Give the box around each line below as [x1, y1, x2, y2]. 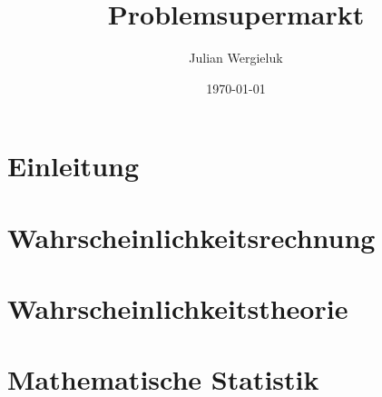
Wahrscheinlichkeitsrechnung [7, 218, 376, 255]
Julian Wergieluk [189, 48, 283, 67]
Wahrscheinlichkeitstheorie [7, 290, 348, 327]
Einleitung [7, 147, 140, 184]
